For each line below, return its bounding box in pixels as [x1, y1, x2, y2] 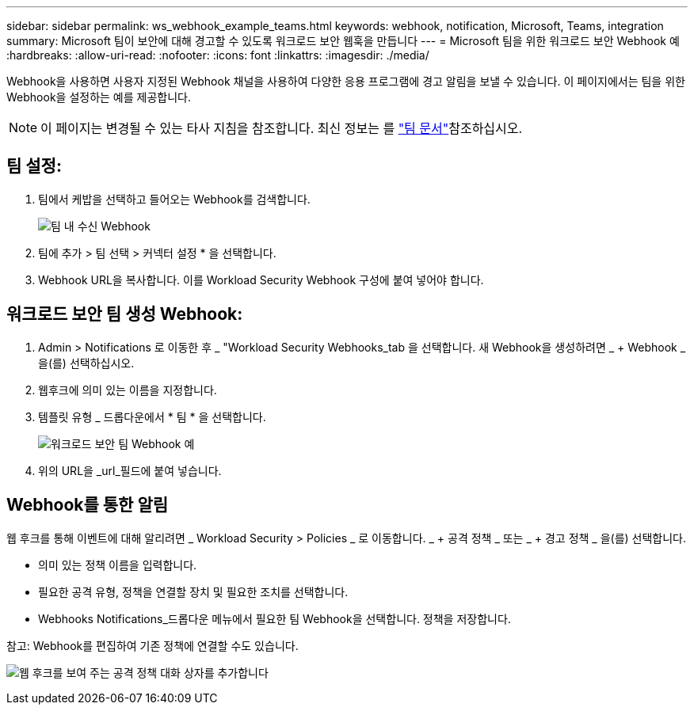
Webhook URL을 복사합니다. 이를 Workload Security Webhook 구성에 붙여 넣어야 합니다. [38, 272, 484, 287]
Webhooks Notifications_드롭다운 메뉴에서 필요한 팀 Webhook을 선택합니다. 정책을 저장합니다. [38, 611, 511, 625]
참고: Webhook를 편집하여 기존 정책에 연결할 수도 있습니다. [6, 638, 299, 652]
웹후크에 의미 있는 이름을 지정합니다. [38, 382, 217, 397]
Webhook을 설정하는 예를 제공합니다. [6, 90, 191, 104]
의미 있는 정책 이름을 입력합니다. [38, 557, 197, 572]
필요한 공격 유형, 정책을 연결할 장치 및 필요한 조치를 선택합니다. [38, 584, 349, 599]
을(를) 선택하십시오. [38, 355, 135, 370]
